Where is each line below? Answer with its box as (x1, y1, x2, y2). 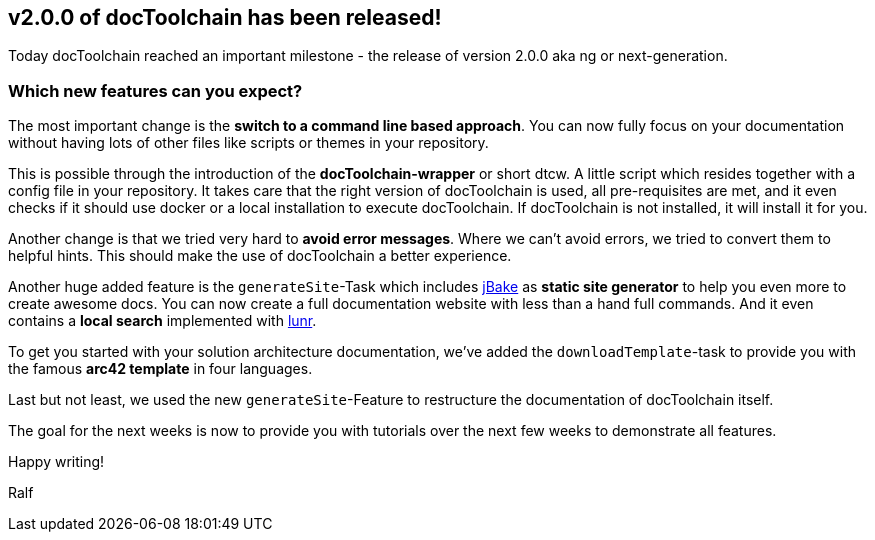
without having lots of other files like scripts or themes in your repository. (8, 134, 489, 152)
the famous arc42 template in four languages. (8, 360, 313, 378)
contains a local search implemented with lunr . (8, 312, 317, 330)
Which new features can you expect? (8, 80, 303, 101)
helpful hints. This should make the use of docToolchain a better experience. (8, 247, 512, 265)
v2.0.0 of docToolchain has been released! (8, 5, 442, 30)
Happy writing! (8, 453, 105, 471)
